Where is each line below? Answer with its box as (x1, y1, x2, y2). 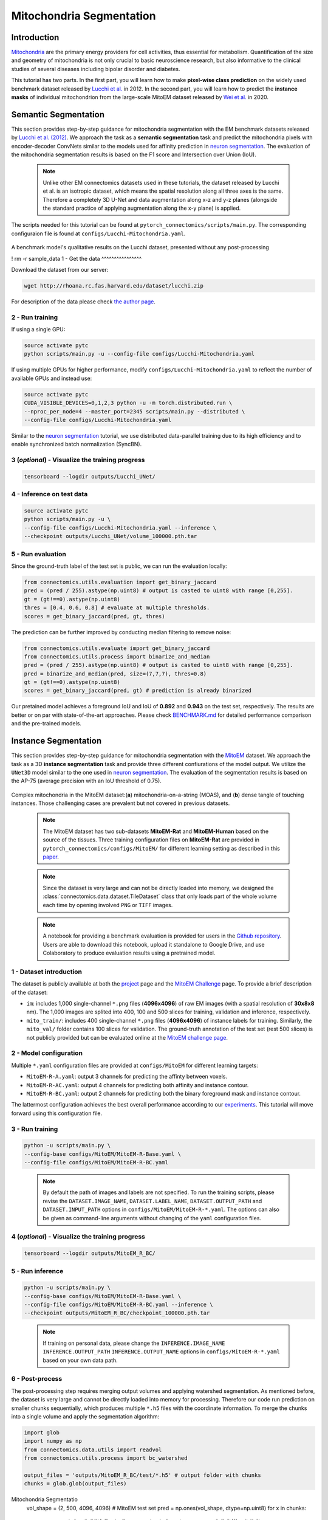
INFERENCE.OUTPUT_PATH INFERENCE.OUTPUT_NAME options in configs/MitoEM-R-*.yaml (43, 1348, 281, 1355)
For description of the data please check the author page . (11, 298, 156, 305)
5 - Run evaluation (11, 550, 66, 558)
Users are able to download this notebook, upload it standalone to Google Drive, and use (43, 941, 265, 948)
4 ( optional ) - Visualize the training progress (11, 1232, 145, 1241)
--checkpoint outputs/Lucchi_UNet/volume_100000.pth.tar (24, 533, 197, 540)
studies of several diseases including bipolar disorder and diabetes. (11, 65, 180, 72)
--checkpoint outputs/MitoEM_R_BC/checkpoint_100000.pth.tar (24, 1310, 210, 1316)
